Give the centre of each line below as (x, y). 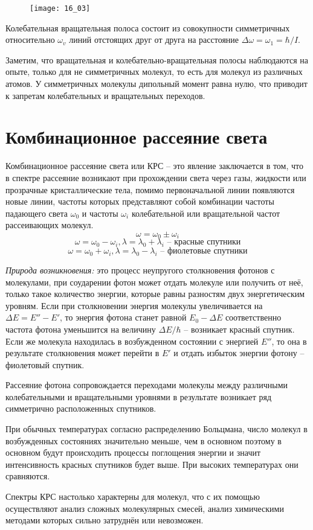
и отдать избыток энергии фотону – (239, 353)
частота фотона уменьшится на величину (81, 329)
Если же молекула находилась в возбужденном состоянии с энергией (132, 341)
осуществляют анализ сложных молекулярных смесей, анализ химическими (145, 508)
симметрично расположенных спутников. (81, 408)
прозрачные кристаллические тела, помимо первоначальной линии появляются (150, 189)
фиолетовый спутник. (45, 364)
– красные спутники (204, 242)
